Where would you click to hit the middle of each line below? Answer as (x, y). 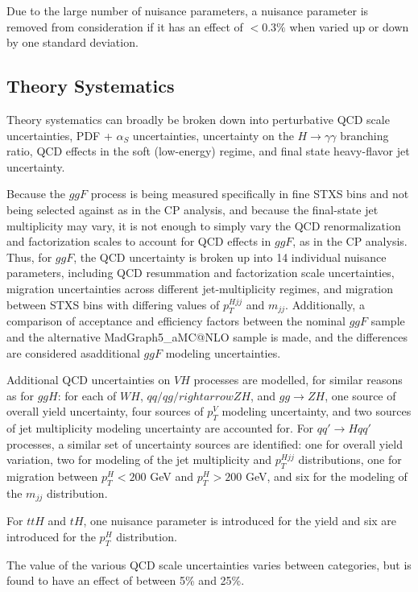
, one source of (360, 395)
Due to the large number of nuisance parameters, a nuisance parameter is (188, 10)
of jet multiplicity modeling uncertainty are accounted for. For (160, 428)
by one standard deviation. (72, 42)
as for (20, 395)
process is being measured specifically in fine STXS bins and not (250, 194)
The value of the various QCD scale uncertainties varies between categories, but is (209, 564)
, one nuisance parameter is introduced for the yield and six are (240, 521)
